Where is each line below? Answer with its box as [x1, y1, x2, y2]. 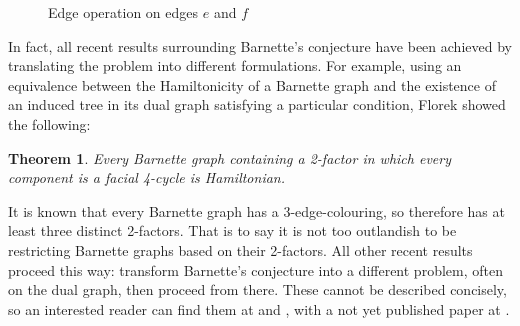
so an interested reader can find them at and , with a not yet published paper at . [8, 298, 510, 319]
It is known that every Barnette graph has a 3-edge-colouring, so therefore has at [8, 200, 505, 221]
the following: [8, 113, 91, 134]
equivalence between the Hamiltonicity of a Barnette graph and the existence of [8, 74, 496, 95]
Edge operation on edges [48, 2, 199, 22]
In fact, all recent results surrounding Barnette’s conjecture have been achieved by [8, 35, 512, 56]
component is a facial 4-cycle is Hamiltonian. [8, 167, 286, 188]
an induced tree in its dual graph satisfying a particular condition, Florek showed [8, 94, 506, 115]
